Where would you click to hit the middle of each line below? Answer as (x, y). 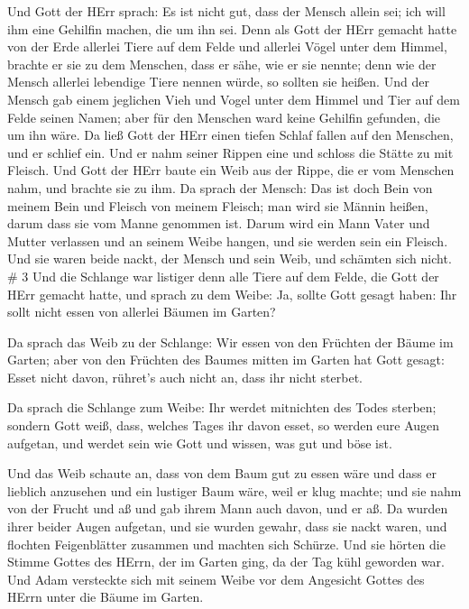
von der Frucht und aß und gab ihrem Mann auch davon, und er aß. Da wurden (228, 508)
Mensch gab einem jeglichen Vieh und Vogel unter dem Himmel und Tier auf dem (234, 99)
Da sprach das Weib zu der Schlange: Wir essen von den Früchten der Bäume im (230, 341)
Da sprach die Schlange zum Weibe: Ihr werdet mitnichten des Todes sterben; (222, 407)
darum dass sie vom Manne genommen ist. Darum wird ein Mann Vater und (219, 223)
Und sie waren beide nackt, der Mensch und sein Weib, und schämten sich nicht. (230, 258)
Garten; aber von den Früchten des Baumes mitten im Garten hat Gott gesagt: (226, 360)
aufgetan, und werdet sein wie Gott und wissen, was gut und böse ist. (200, 443)
